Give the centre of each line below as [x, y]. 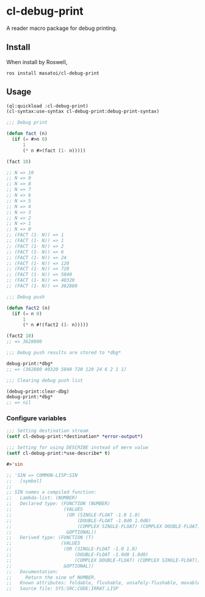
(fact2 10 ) [20, 336]
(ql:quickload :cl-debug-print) [47, 106]
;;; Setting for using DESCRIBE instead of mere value [77, 448]
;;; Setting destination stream [47, 431]
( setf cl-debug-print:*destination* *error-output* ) [75, 437]
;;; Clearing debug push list [45, 380]
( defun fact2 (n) [28, 308]
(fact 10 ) [19, 162]
